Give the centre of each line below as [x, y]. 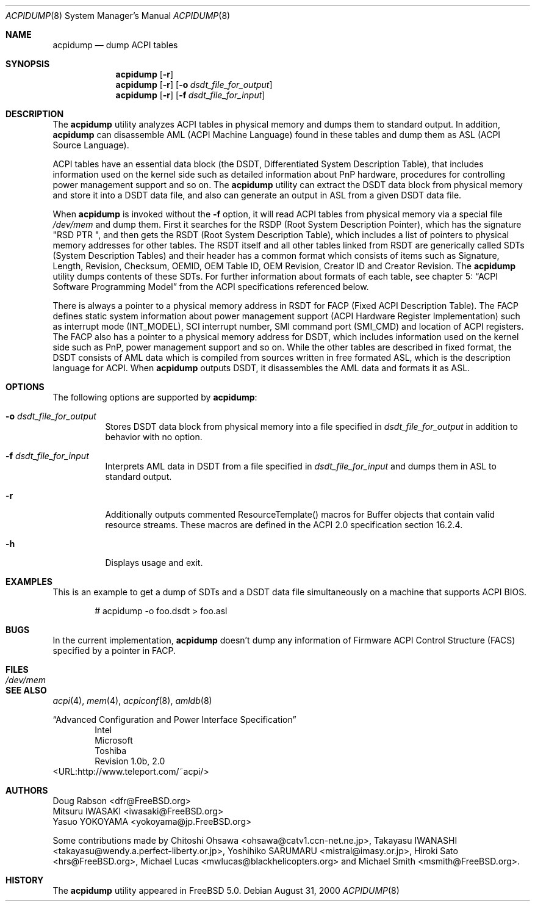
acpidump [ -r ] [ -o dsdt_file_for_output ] [194, 85]
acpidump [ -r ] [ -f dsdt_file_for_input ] [190, 95]
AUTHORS [27, 790]
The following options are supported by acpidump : [155, 397]
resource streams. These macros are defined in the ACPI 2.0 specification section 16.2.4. [284, 525]
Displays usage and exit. [154, 563]
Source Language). [91, 145]
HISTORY [25, 880]
